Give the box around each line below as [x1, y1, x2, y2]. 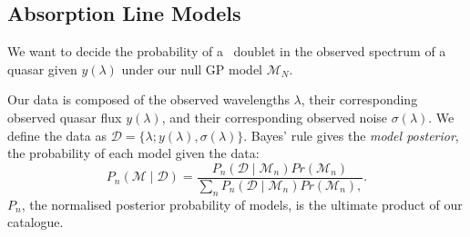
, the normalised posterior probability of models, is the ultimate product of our [21, 194, 463, 213]
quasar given [7, 59, 77, 78]
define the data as [7, 125, 107, 144]
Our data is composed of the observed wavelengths [7, 90, 290, 109]
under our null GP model [121, 59, 262, 78]
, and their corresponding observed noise [161, 107, 388, 126]
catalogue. [7, 212, 64, 232]
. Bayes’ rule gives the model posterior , [243, 125, 459, 144]
